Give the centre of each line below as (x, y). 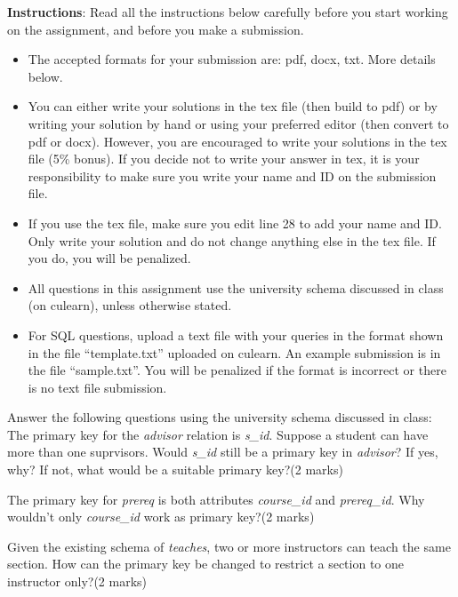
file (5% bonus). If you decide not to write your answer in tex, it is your (224, 159)
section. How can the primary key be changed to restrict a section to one (205, 564)
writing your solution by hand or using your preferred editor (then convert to (238, 123)
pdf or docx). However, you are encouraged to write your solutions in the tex (237, 141)
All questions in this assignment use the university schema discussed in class (236, 287)
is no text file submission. (97, 387)
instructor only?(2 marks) (77, 581)
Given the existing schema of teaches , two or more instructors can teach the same (229, 546)
